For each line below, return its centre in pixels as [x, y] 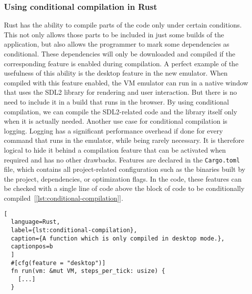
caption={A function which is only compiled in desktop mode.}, [118, 238]
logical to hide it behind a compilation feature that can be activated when [115, 149]
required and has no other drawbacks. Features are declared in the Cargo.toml [122, 159]
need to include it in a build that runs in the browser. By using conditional [116, 101]
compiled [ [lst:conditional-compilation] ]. [64, 198]
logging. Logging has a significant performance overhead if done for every [114, 130]
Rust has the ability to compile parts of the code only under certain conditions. [123, 25]
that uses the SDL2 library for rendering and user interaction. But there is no [121, 92]
